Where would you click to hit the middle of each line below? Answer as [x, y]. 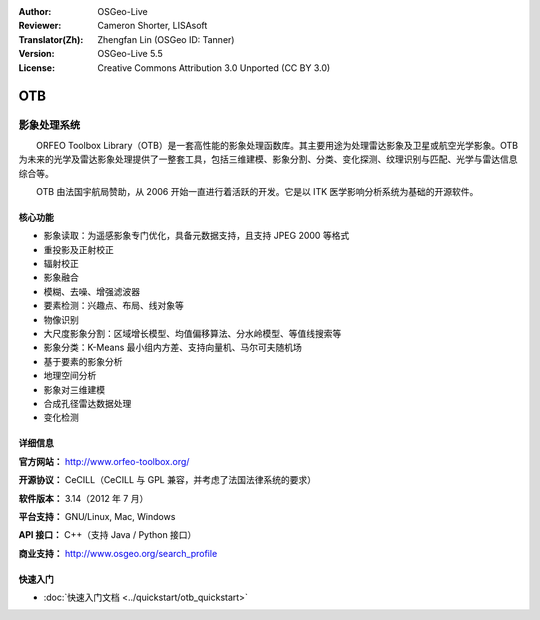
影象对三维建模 [74, 389]
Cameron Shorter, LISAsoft [152, 26]
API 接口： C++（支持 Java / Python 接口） [107, 535]
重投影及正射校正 [78, 249]
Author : [35, 11]
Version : [36, 54]
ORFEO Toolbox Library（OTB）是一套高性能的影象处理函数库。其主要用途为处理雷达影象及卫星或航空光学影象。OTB [277, 145]
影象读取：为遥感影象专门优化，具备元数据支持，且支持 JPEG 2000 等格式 [196, 236]
